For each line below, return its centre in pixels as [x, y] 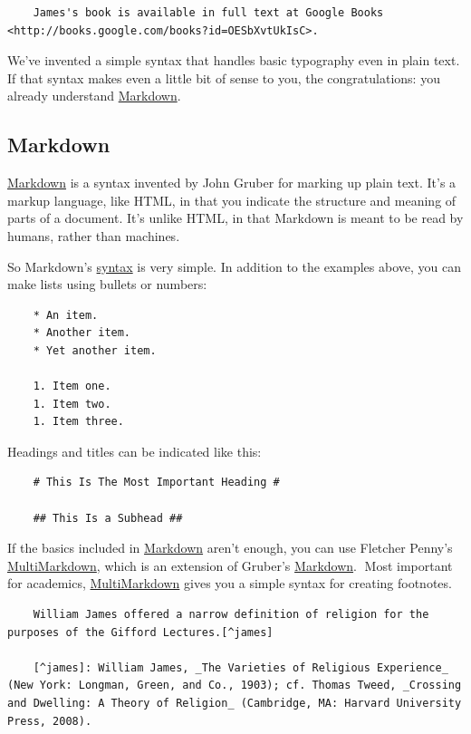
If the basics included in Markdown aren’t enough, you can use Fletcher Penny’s [230, 548]
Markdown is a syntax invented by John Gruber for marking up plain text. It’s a [232, 183]
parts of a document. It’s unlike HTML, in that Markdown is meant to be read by [235, 218]
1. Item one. [72, 386]
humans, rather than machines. [94, 235]
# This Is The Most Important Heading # [156, 483]
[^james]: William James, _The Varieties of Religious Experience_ [240, 667]
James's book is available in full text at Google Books [208, 13]
